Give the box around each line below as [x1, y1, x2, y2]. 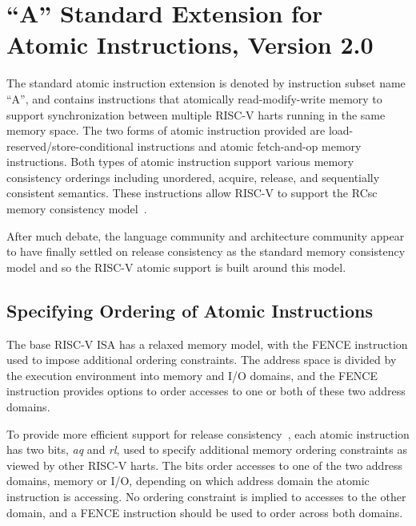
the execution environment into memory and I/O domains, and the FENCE [6, 366, 378, 383]
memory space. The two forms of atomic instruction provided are [6, 122, 326, 139]
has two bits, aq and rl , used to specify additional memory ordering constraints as [6, 441, 407, 458]
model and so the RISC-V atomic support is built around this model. [6, 258, 346, 275]
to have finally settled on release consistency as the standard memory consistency [6, 243, 406, 260]
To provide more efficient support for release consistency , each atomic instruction [6, 425, 410, 442]
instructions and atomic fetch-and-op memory [137, 137, 362, 154]
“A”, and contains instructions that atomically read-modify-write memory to [6, 90, 382, 107]
